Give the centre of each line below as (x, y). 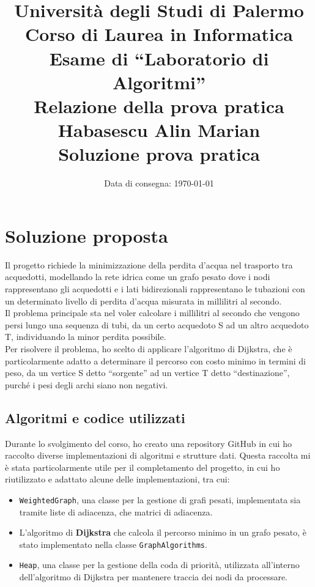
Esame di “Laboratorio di (159, 58)
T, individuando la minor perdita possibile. (86, 337)
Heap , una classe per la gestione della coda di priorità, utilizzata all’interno (159, 565)
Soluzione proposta (87, 235)
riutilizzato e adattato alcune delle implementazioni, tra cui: (117, 479)
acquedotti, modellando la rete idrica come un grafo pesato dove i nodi (138, 277)
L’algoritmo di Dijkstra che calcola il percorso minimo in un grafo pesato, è (163, 532)
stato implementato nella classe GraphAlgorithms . (113, 544)
